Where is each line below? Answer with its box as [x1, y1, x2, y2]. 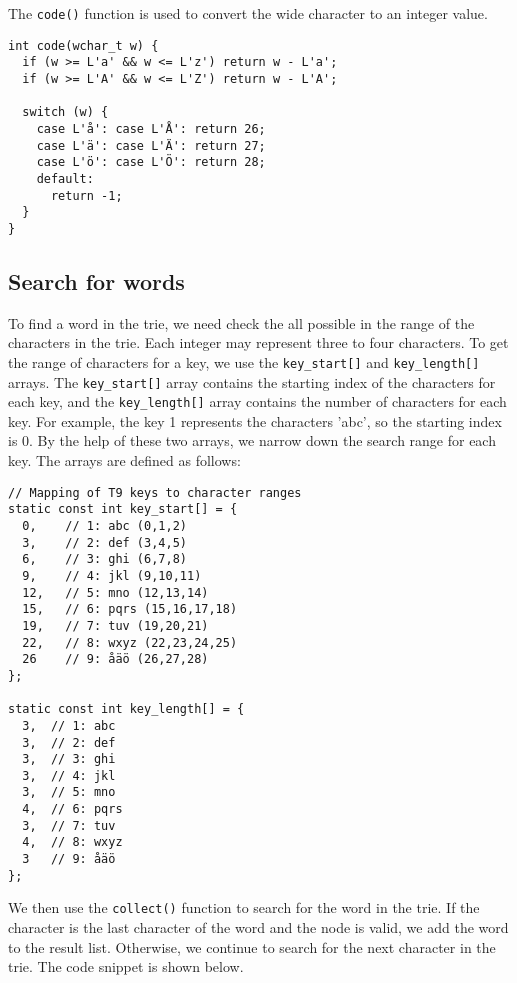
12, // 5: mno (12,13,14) [22, 585, 209, 600]
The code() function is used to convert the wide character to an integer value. [8, 3, 488, 23]
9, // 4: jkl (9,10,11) [22, 568, 202, 583]
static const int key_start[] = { [8, 502, 238, 517]
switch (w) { [22, 105, 109, 120]
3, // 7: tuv [22, 818, 116, 833]
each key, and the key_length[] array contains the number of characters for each [8, 391, 507, 412]
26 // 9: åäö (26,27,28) [22, 652, 209, 667]
